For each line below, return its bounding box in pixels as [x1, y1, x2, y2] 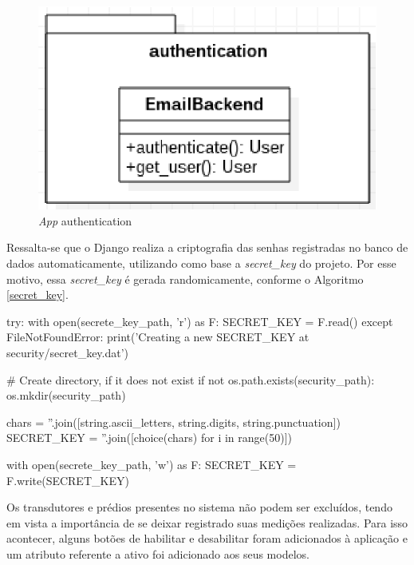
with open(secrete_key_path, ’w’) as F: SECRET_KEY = [6, 456, 297, 472]
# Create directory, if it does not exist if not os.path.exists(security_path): [6, 371, 375, 388]
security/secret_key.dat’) [6, 344, 129, 361]
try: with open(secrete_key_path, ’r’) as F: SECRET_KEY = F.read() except [6, 312, 393, 329]
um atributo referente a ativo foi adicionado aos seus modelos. [6, 545, 310, 562]
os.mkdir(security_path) [6, 387, 126, 404]
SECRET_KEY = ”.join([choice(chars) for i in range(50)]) [6, 429, 293, 446]
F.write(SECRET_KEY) [6, 471, 129, 488]
